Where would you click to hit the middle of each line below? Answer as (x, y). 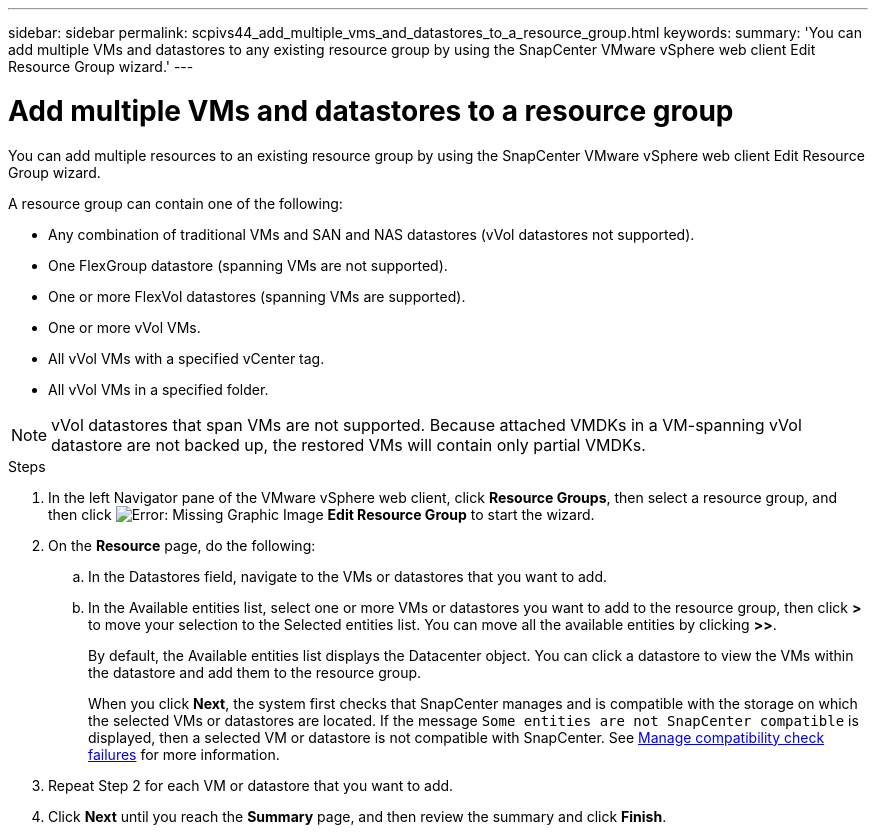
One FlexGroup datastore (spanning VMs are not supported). (248, 265)
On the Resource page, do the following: (182, 545)
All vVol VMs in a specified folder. (158, 389)
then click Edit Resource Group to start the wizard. (321, 514)
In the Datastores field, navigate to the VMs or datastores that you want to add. (348, 576)
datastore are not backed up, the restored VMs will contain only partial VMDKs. (348, 444)
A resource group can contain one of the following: (175, 203)
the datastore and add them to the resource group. (255, 672)
